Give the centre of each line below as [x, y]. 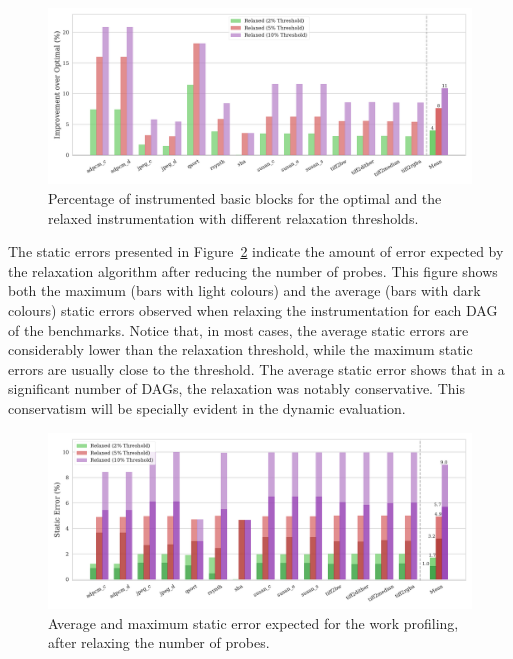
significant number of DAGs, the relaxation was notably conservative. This [236, 388]
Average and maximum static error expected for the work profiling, [253, 622]
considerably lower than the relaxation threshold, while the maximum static [240, 349]
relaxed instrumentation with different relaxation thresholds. [233, 217]
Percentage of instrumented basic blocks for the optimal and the [245, 197]
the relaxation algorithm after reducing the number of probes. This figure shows [253, 270]
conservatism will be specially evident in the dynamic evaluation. [207, 407]
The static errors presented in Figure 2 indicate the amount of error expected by [256, 251]
